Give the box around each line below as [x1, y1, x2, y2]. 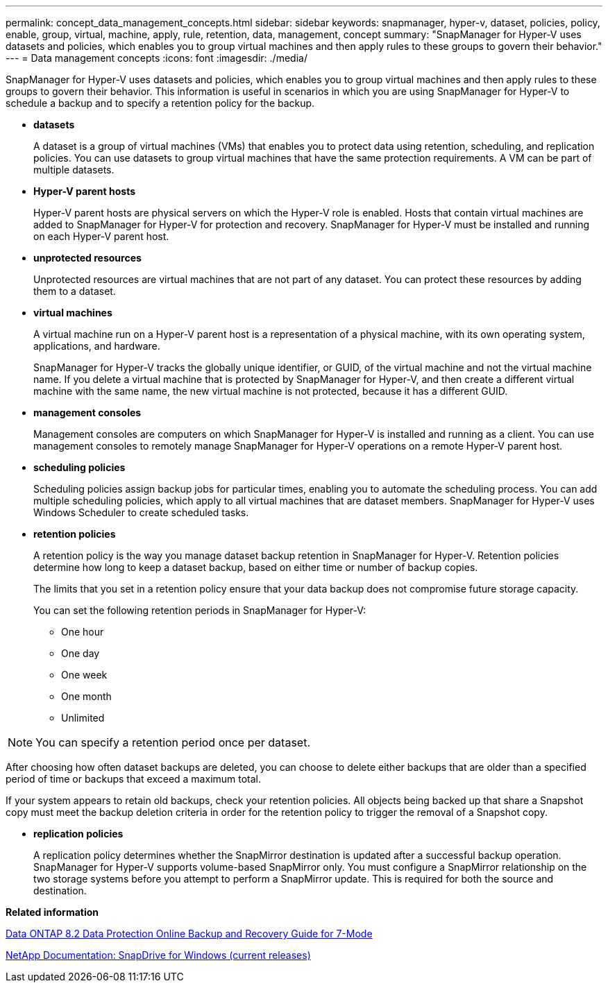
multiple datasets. [33, 164, 115, 176]
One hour [61, 626, 104, 638]
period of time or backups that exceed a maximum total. [6, 773, 262, 785]
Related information [6, 906, 99, 918]
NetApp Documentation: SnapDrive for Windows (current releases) [6, 949, 311, 961]
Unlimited [61, 712, 105, 724]
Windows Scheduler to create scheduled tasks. [33, 506, 249, 518]
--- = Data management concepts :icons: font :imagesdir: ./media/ [6, 52, 307, 64]
